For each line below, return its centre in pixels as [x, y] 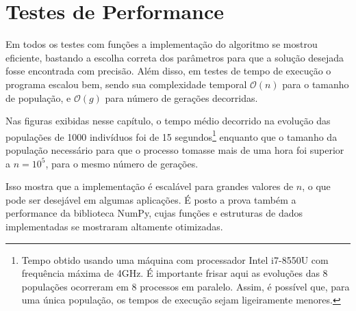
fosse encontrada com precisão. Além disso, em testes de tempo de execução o [168, 71]
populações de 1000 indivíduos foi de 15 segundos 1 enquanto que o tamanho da [171, 135]
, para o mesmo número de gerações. [122, 163]
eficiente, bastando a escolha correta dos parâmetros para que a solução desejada [175, 57]
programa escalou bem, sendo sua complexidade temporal [126, 84]
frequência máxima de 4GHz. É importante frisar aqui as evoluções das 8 [175, 273]
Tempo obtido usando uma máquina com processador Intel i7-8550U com [175, 259]
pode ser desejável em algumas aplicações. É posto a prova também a [151, 199]
